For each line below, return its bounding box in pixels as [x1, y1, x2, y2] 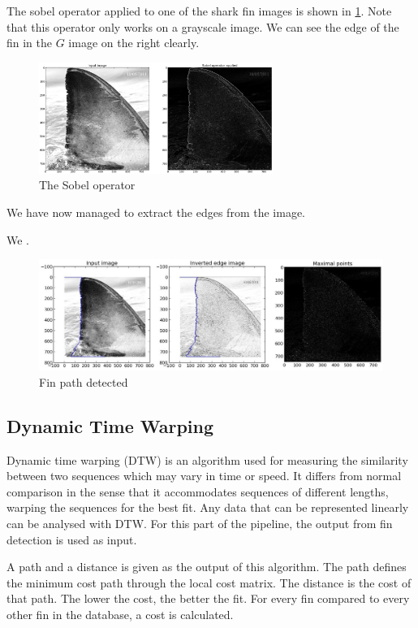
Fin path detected [39, 373, 128, 390]
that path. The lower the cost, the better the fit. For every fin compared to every [6, 590, 410, 607]
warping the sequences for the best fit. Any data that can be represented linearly [6, 499, 409, 516]
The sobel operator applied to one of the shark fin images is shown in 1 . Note [6, 2, 392, 19]
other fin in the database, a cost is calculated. [6, 605, 234, 622]
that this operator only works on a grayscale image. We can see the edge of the [6, 18, 399, 35]
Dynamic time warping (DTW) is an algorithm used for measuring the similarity [6, 451, 408, 468]
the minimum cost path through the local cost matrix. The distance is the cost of [6, 574, 412, 591]
